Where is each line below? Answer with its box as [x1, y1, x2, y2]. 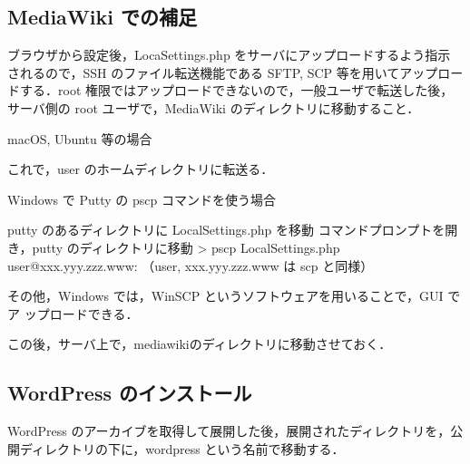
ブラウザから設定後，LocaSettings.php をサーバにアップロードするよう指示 [7, 45, 451, 64]
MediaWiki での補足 [7, 3, 198, 31]
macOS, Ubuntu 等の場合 [7, 129, 152, 148]
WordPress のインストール [7, 379, 252, 407]
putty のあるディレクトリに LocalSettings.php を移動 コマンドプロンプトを [7, 220, 446, 239]
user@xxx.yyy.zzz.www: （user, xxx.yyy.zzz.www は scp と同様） [7, 256, 374, 275]
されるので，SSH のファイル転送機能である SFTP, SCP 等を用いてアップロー [7, 63, 464, 82]
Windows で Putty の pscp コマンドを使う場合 [7, 189, 276, 208]
